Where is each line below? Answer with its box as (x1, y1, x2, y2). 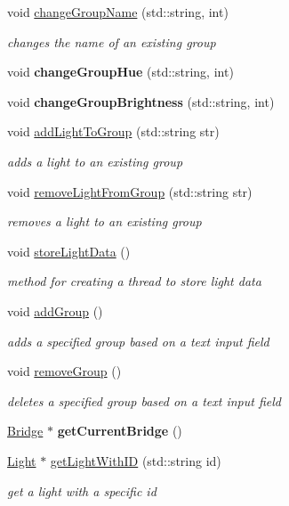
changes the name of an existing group (7, 32, 216, 51)
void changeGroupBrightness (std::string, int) (7, 92, 275, 110)
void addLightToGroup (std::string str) (7, 122, 220, 141)
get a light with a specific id (7, 481, 157, 500)
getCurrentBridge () (57, 421, 182, 440)
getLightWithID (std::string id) (50, 451, 221, 469)
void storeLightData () (7, 241, 131, 260)
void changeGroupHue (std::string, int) (7, 62, 234, 81)
